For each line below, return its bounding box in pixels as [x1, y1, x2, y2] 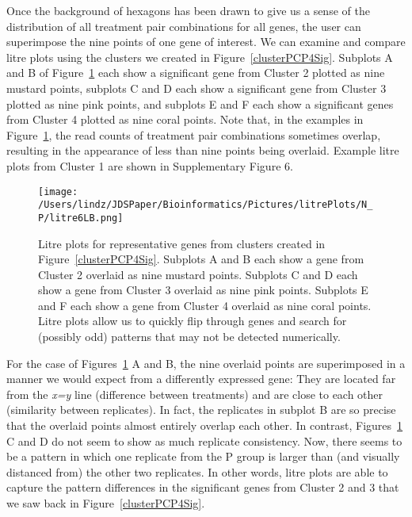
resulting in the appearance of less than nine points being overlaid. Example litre [6, 142, 399, 159]
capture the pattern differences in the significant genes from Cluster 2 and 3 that [6, 479, 399, 496]
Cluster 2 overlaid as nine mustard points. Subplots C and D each [38, 266, 358, 282]
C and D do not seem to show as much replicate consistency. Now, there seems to [6, 432, 402, 449]
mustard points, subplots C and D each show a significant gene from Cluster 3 [6, 79, 387, 96]
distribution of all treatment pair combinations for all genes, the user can [6, 17, 361, 34]
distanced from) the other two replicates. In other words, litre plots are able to [6, 463, 388, 480]
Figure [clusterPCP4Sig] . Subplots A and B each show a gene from [38, 251, 364, 267]
